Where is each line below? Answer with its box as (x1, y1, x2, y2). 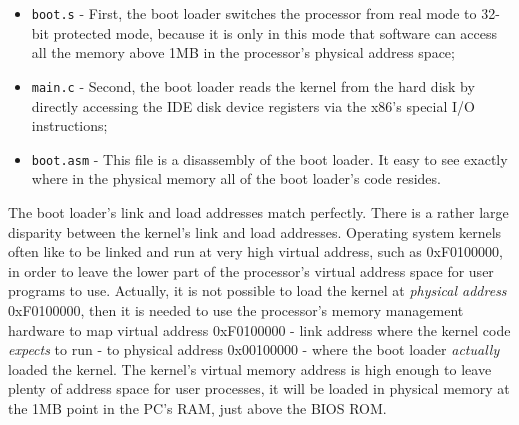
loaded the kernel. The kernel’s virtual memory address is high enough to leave (8, 358, 492, 379)
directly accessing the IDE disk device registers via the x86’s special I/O (31, 95, 475, 116)
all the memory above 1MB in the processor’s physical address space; (31, 42, 455, 63)
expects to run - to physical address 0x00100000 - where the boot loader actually (8, 339, 500, 360)
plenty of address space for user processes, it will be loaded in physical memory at (8, 378, 510, 399)
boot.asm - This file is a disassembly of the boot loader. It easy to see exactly (31, 148, 508, 169)
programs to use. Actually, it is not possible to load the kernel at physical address (8, 280, 507, 301)
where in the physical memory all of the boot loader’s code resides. (31, 168, 441, 189)
